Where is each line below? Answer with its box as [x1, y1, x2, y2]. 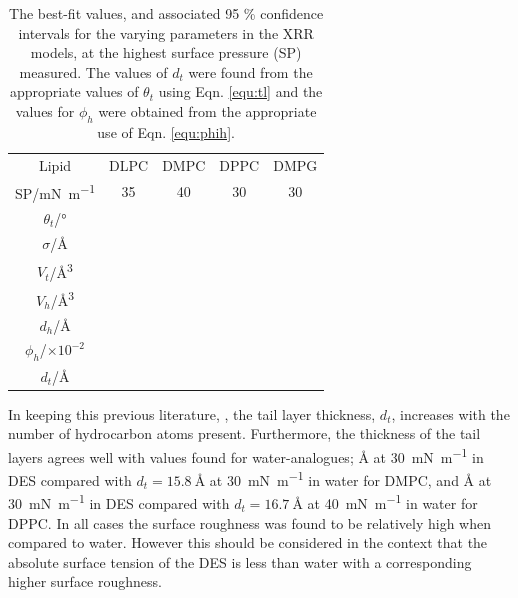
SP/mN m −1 [15, 180, 96, 204]
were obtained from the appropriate [98, 100, 317, 121]
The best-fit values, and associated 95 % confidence [9, 3, 324, 23]
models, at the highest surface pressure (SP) [30, 42, 302, 63]
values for [15, 100, 75, 121]
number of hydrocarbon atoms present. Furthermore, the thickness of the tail [8, 423, 481, 444]
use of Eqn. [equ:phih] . [97, 121, 235, 142]
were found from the [188, 61, 313, 82]
